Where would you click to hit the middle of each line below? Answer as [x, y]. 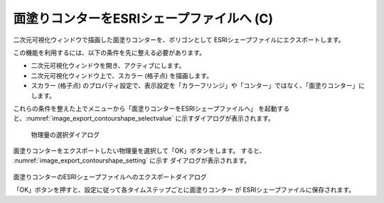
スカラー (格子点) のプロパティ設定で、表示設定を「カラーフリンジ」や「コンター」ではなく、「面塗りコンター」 [195, 86]
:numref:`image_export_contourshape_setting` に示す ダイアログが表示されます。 [132, 160]
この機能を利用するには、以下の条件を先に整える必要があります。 [110, 53]
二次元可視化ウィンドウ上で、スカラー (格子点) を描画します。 [122, 75]
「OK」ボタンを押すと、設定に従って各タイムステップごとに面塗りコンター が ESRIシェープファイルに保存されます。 [184, 190]
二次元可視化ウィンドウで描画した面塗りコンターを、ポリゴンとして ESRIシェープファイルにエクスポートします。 [179, 40]
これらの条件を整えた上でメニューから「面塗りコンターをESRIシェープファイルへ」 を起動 [145, 108]
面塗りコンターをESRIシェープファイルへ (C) [143, 18]
